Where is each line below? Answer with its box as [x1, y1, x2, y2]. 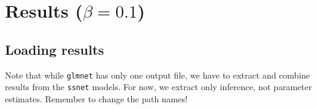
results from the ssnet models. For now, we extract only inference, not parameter [5, 80, 312, 93]
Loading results [5, 40, 104, 58]
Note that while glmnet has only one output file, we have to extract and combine [5, 68, 310, 81]
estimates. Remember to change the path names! [5, 92, 188, 105]
